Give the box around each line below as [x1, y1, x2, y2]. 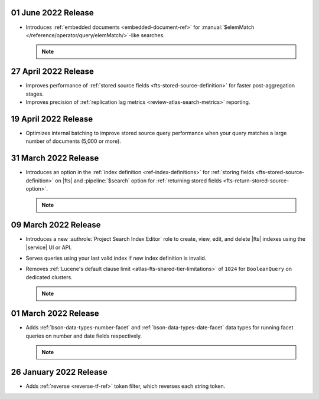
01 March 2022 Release [11, 309, 100, 319]
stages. [25, 90, 44, 97]
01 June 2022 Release [11, 8, 94, 18]
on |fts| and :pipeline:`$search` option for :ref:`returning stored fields [55, 177, 222, 184]
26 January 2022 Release [11, 367, 108, 377]
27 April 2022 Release [11, 67, 95, 77]
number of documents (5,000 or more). [25, 138, 121, 145]
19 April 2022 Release [11, 114, 93, 124]
